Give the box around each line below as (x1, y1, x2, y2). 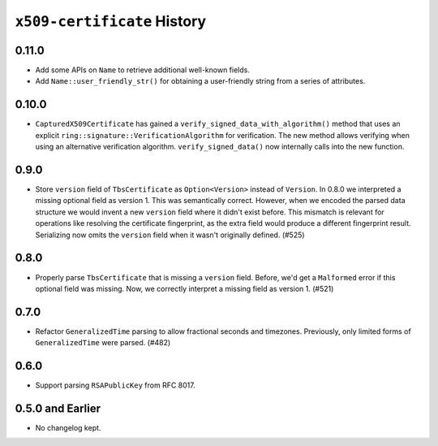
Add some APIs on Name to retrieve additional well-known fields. (35, 65, 251, 75)
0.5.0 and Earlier (15, 401, 101, 415)
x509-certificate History (15, 12, 207, 30)
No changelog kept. (35, 423, 101, 433)
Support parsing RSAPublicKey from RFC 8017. (35, 380, 195, 390)
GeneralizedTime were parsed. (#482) (35, 338, 171, 348)
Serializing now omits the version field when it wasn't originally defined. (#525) (35, 230, 305, 240)
